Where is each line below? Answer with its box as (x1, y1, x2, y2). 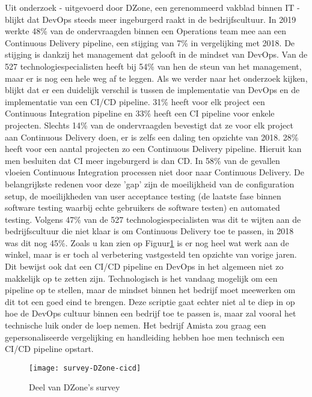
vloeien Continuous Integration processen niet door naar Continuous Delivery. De (5, 166, 304, 178)
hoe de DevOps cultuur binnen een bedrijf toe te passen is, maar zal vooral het (5, 307, 296, 320)
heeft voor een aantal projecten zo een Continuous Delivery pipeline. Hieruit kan (5, 142, 302, 155)
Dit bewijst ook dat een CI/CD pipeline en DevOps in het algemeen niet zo (5, 260, 284, 273)
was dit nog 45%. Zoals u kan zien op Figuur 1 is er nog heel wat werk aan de (5, 236, 289, 249)
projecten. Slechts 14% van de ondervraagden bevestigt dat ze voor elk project (5, 118, 293, 131)
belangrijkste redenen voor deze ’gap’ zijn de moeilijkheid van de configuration (5, 177, 295, 190)
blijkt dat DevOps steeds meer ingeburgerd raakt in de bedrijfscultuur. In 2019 (5, 13, 296, 25)
